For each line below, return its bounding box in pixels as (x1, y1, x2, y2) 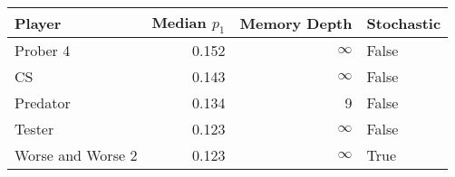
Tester (15, 118, 54, 140)
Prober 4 (15, 40, 71, 61)
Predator (15, 92, 71, 114)
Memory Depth (239, 12, 353, 33)
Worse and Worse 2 (15, 144, 138, 166)
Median (151, 12, 207, 33)
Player (15, 12, 62, 33)
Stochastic (366, 12, 441, 33)
